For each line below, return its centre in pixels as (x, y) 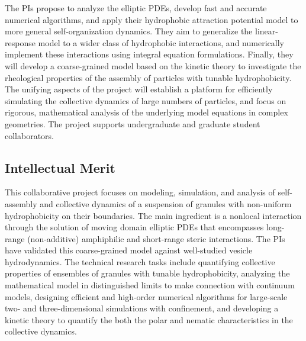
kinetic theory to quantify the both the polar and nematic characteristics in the (149, 319)
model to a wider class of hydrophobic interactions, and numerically (161, 42)
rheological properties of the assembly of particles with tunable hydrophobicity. (148, 77)
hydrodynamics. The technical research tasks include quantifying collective (140, 261)
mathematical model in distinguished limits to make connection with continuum (150, 285)
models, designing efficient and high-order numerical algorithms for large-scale (146, 296)
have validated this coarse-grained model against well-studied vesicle (129, 250)
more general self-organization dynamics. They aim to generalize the (129, 31)
